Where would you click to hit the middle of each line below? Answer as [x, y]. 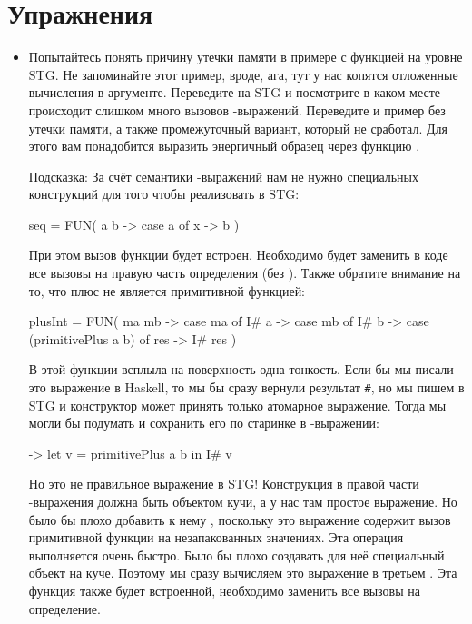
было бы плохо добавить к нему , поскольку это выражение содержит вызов [240, 519]
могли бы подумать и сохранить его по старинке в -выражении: [204, 423]
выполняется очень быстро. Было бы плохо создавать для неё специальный [236, 555]
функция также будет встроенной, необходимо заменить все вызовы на [224, 591]
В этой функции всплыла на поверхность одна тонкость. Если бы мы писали [241, 369]
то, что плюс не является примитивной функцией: [167, 290]
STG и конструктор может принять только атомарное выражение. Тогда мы [237, 405]
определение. [64, 608]
